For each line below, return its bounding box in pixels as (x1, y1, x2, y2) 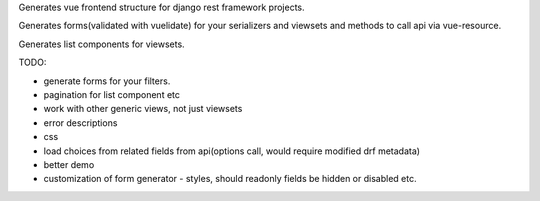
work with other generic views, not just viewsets (43, 103, 243, 115)
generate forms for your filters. (43, 75, 171, 87)
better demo (43, 158, 95, 170)
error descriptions (43, 116, 118, 129)
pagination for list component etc (43, 88, 180, 100)
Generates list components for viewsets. (18, 38, 185, 50)
